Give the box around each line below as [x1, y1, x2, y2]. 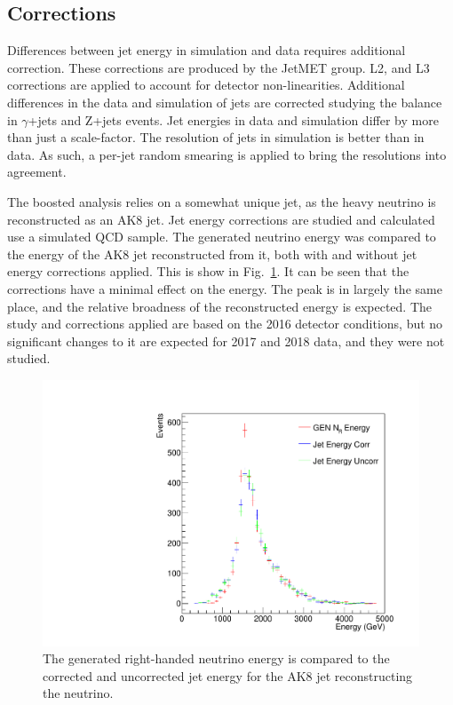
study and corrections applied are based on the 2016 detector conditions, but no [7, 314, 443, 333]
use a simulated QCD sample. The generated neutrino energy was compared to [7, 227, 436, 246]
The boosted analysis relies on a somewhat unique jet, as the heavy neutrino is [7, 192, 436, 210]
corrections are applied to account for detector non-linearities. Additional [7, 75, 405, 94]
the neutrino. [43, 684, 114, 702]
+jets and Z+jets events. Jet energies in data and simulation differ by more [28, 110, 439, 129]
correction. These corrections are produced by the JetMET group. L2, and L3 [7, 58, 430, 76]
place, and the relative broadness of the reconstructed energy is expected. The [7, 297, 433, 315]
